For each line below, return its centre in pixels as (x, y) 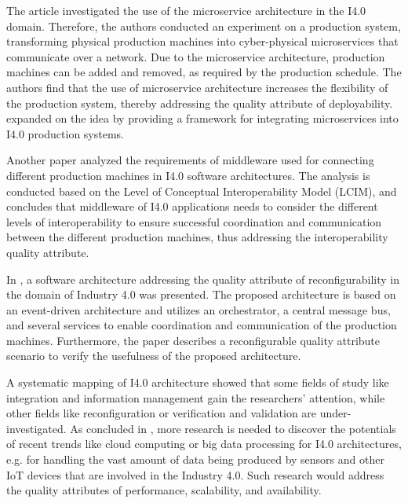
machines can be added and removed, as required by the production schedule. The (204, 72)
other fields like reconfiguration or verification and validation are (162, 413)
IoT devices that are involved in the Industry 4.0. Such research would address (195, 474)
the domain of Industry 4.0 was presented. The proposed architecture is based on (201, 294)
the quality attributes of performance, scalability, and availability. (164, 490)
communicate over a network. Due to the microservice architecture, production (196, 56)
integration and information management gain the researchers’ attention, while (196, 397)
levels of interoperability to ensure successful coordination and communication (194, 221)
